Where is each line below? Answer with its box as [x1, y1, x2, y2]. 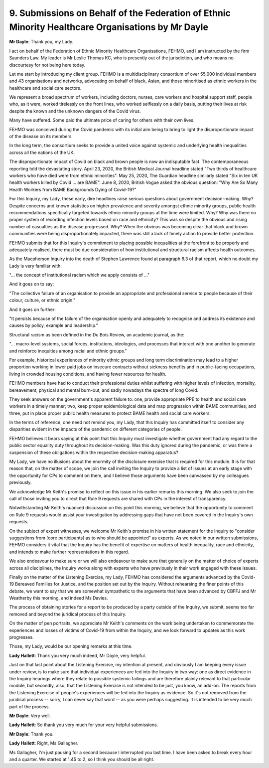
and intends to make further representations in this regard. [9, 549, 130, 555]
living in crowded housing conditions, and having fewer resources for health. [9, 371, 167, 377]
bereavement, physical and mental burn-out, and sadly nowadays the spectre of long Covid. [9, 387, 199, 393]
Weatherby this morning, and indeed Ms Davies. [9, 595, 108, 601]
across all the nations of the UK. [9, 150, 75, 155]
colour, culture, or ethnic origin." [9, 297, 76, 304]
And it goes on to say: [9, 281, 54, 287]
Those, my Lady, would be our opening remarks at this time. [9, 643, 133, 649]
